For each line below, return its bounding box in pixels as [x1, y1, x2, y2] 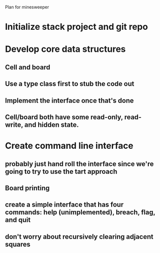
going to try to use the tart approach [5, 167, 118, 176]
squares [5, 240, 31, 249]
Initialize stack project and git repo [5, 22, 148, 32]
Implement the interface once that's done [5, 96, 134, 105]
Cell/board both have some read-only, [5, 113, 123, 121]
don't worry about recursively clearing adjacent [5, 232, 154, 241]
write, [5, 120, 23, 129]
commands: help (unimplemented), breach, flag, [5, 208, 156, 217]
